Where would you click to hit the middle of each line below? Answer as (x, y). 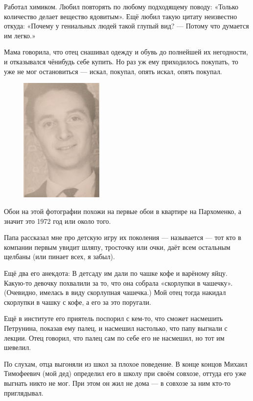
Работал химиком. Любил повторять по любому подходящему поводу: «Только (121, 6)
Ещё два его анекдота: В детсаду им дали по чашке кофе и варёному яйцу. (116, 273)
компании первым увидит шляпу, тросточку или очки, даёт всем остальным (117, 247)
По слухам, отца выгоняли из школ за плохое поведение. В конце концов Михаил (126, 363)
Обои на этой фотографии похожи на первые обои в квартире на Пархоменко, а (123, 211)
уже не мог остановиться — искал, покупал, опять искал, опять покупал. (113, 71)
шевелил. (18, 347)
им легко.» (20, 35)
